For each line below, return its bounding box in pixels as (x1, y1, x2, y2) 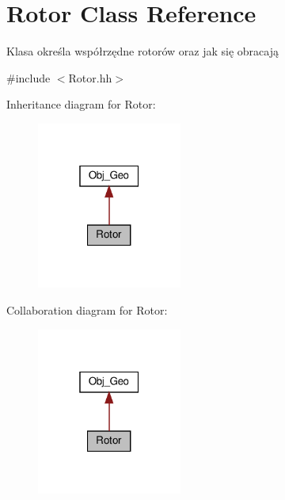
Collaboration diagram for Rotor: (6, 301, 168, 318)
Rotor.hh (68, 69, 112, 86)
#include (6, 69, 51, 86)
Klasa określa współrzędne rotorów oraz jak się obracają (6, 43, 279, 59)
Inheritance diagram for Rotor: (6, 96, 156, 113)
